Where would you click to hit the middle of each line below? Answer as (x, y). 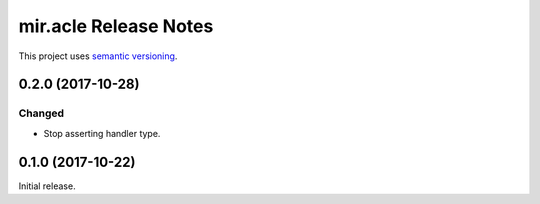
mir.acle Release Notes (116, 26)
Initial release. (47, 186)
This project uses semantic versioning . (98, 56)
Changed (41, 113)
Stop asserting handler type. (102, 133)
